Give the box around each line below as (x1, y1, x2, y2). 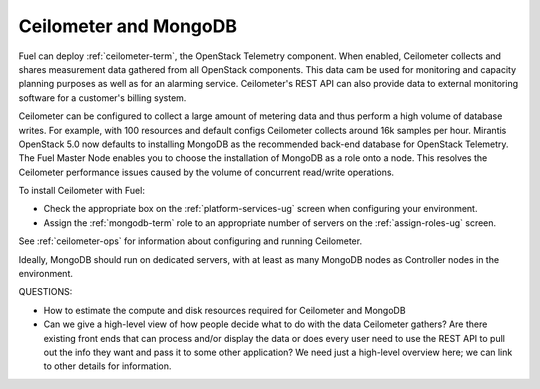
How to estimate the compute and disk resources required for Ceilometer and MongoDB (43, 304, 406, 316)
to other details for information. (43, 360, 172, 372)
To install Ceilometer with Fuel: (18, 185, 145, 197)
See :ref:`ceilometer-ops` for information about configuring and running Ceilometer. (18, 235, 363, 247)
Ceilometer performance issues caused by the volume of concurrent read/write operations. (18, 166, 395, 178)
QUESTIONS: (18, 286, 73, 298)
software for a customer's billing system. (18, 91, 187, 104)
